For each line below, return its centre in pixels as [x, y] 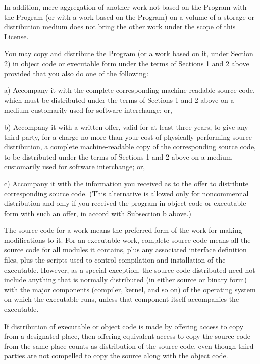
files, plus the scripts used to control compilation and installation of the [115, 260]
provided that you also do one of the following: [76, 73]
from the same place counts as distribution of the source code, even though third [129, 346]
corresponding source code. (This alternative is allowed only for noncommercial [126, 193]
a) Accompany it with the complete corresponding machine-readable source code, [129, 90]
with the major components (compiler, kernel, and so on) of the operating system [130, 289]
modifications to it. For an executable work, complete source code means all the [127, 240]
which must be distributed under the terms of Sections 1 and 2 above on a [119, 100]
